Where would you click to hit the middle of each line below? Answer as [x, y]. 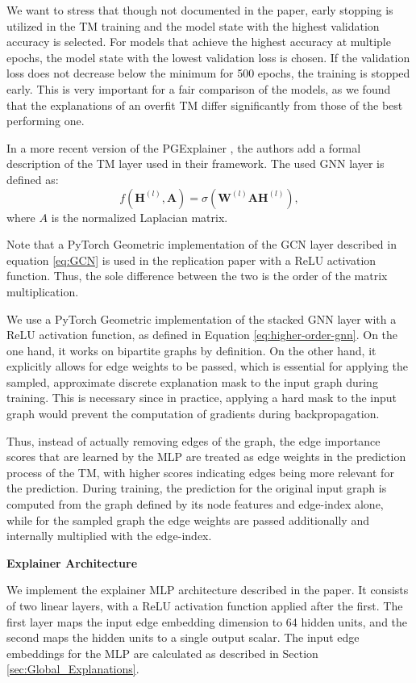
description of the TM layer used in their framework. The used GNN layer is [196, 163]
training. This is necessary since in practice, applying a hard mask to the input [202, 398]
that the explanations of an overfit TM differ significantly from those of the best [205, 105]
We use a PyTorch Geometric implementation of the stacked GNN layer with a [202, 318]
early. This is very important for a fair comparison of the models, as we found [199, 88]
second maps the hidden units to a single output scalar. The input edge [183, 637]
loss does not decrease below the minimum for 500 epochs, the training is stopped [208, 73]
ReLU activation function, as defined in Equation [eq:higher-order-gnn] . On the [202, 335]
